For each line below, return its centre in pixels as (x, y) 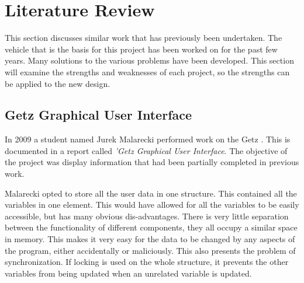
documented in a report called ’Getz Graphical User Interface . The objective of (146, 150)
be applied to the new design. (58, 83)
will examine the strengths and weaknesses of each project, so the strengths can (147, 71)
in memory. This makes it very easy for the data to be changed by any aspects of (150, 239)
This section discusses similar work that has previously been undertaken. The (144, 38)
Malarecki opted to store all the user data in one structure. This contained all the (151, 193)
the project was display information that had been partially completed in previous (152, 162)
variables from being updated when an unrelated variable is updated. (128, 273)
